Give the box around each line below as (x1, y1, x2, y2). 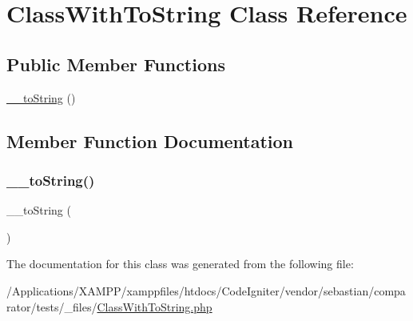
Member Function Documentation (6, 128, 294, 153)
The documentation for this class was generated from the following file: (6, 255, 354, 272)
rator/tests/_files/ (6, 298, 97, 315)
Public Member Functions (6, 51, 225, 76)
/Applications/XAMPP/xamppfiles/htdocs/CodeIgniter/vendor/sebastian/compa (6, 282, 406, 299)
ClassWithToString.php (97, 298, 212, 315)
